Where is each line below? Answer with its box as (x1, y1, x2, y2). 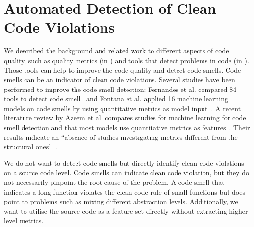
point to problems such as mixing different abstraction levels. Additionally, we (4, 196, 238, 206)
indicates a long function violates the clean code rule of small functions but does (4, 186, 245, 197)
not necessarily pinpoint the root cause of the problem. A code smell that (4, 177, 225, 187)
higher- (229, 205, 251, 216)
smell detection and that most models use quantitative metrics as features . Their (4, 122, 250, 133)
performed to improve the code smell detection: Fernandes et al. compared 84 (4, 84, 237, 94)
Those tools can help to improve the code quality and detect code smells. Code (4, 65, 241, 75)
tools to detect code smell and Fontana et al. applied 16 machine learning (4, 93, 228, 104)
